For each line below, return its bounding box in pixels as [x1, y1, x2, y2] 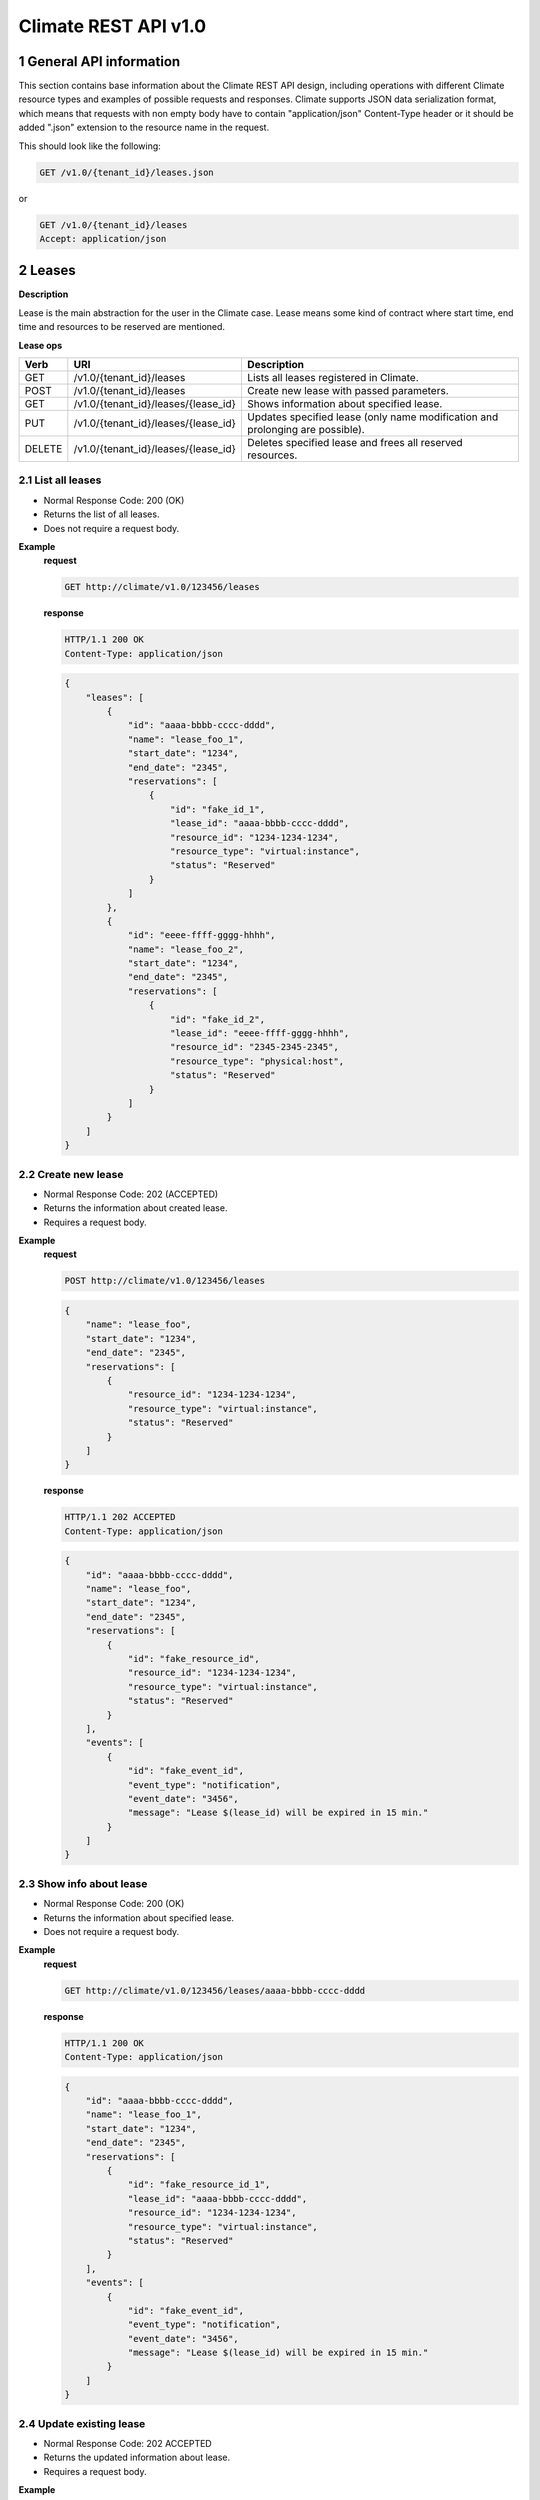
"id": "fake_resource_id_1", [127, 2179, 271, 2190]
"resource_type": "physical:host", [170, 1055, 345, 1067]
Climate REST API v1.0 [18, 15, 207, 37]
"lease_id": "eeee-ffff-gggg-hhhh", [170, 1028, 350, 1039]
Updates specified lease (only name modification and [246, 410, 499, 424]
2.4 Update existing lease [18, 2416, 146, 2430]
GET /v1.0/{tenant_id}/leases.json [39, 166, 214, 178]
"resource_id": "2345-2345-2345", [170, 1041, 339, 1053]
